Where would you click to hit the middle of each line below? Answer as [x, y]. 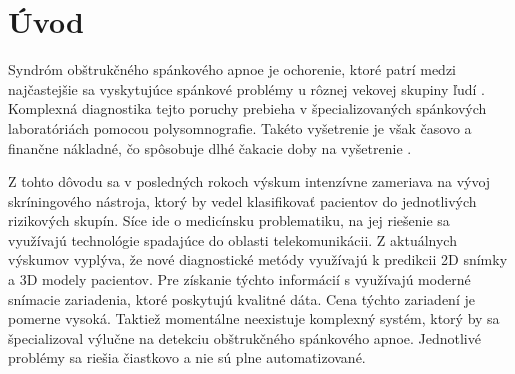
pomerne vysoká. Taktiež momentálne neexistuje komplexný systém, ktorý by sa [254, 318]
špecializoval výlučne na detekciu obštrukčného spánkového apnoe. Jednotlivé [244, 337]
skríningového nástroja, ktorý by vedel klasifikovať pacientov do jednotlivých [242, 200]
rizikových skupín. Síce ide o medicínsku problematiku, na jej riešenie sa [229, 220]
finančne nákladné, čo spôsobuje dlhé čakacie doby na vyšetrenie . [210, 147]
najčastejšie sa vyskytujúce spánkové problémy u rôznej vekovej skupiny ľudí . [246, 88]
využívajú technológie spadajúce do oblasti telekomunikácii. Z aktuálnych [232, 239]
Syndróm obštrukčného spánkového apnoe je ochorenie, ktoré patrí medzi [232, 69]
